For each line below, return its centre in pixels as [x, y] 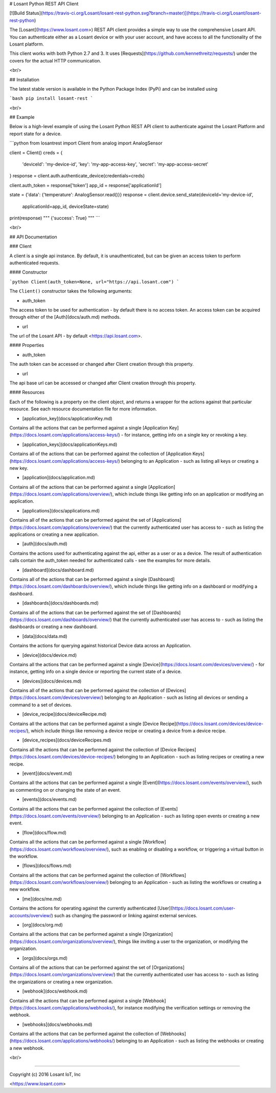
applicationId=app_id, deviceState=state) [66, 206]
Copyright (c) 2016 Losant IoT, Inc [45, 1074]
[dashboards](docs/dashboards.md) [61, 603]
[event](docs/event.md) [47, 773]
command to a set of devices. [41, 705]
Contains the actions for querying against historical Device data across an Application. [100, 646]
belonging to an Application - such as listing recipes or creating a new [190, 757]
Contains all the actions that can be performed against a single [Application [89, 427]
